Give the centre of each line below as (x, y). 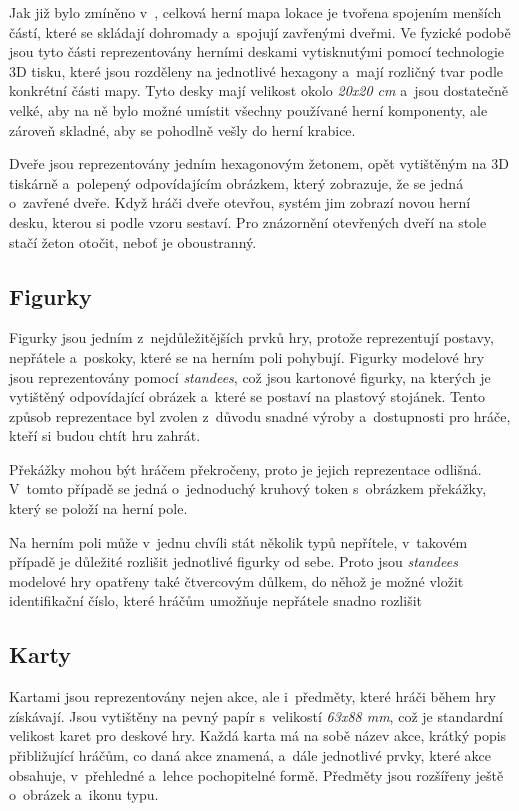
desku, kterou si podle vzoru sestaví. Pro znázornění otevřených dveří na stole (248, 221)
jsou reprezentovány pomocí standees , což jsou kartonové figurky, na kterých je (250, 376)
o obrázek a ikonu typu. (84, 794)
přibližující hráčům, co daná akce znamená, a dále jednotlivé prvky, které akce (250, 755)
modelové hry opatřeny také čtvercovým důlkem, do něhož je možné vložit (236, 580)
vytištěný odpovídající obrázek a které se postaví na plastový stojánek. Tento (247, 396)
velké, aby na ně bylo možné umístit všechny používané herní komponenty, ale (248, 109)
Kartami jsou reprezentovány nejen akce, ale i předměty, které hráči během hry (252, 696)
